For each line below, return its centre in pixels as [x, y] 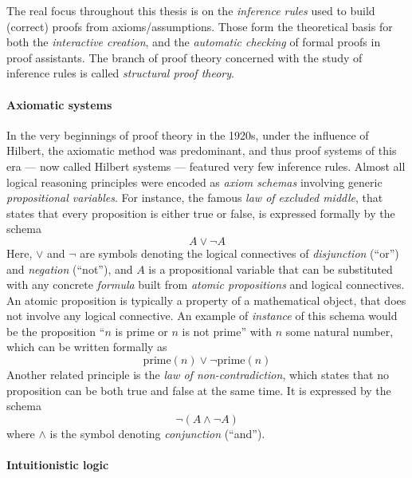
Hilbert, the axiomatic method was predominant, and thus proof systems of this [202, 150]
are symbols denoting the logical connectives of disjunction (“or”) [239, 253]
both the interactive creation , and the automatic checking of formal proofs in [194, 42]
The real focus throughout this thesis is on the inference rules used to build [191, 10]
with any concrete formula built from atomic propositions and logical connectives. [206, 284]
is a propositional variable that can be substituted [271, 269]
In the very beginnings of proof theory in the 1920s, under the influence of [188, 134]
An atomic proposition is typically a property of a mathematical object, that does [206, 300]
